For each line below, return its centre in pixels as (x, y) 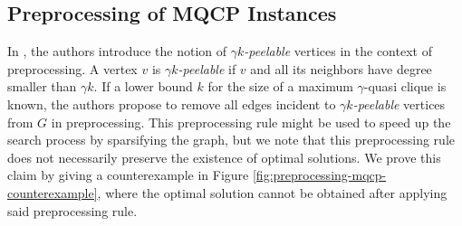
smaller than (42, 86)
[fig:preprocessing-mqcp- (319, 175)
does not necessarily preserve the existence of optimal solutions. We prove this (224, 157)
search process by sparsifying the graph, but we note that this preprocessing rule (231, 140)
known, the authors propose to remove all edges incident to (172, 104)
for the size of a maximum (280, 86)
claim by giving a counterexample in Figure (128, 175)
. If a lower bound (143, 86)
